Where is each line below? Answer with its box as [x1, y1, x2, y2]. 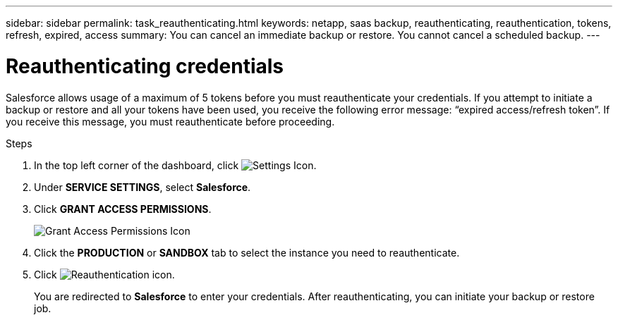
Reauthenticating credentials [6, 54, 284, 78]
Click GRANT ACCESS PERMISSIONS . [34, 202, 212, 215]
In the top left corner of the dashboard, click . [34, 159, 317, 171]
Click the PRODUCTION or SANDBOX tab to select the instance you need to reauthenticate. [34, 246, 460, 259]
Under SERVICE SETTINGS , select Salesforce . [34, 180, 251, 193]
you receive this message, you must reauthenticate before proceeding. [6, 115, 335, 128]
